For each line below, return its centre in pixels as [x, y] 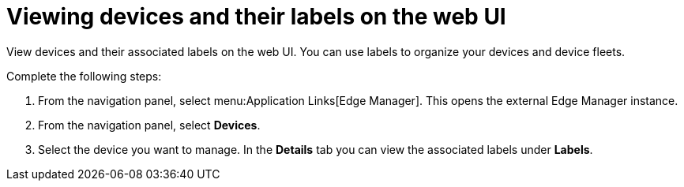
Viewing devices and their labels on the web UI [256, 17]
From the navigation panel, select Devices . [149, 125]
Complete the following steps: [84, 76]
